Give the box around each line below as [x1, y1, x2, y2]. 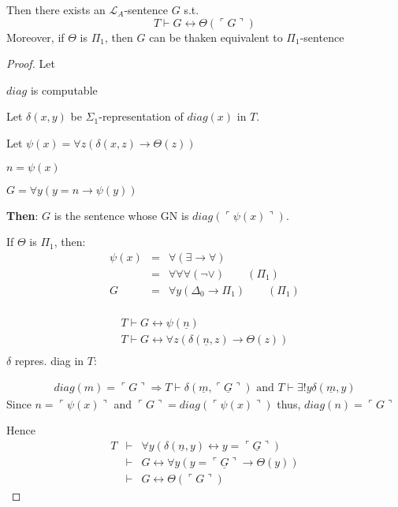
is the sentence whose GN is [54, 207, 189, 223]
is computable [30, 81, 98, 98]
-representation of [99, 108, 184, 125]
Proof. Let [6, 55, 55, 72]
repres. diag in [14, 352, 84, 368]
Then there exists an [6, 2, 106, 17]
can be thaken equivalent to [149, 28, 283, 45]
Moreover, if [6, 28, 65, 45]
